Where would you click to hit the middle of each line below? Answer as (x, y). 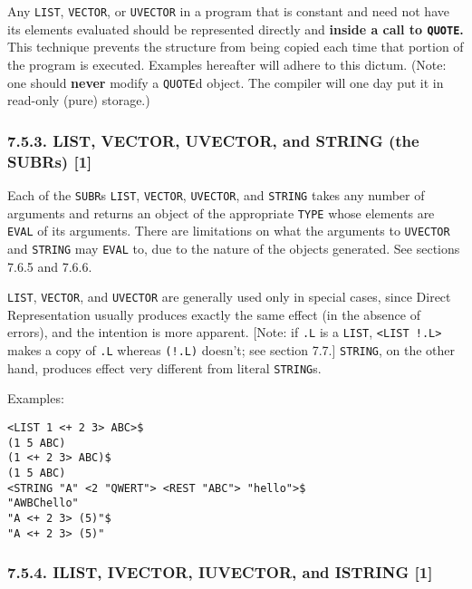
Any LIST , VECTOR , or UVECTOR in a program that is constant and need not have (228, 11)
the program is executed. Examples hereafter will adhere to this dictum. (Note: (227, 64)
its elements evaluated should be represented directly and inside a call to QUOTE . (236, 29)
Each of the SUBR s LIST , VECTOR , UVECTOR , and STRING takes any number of (216, 194)
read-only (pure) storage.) (79, 100)
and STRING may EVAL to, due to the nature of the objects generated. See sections (234, 248)
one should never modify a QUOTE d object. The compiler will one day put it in (226, 82)
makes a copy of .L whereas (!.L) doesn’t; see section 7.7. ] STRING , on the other (231, 350)
